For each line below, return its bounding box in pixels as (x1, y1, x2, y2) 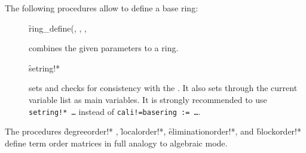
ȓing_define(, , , (29, 21, 87, 34)
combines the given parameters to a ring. (29, 42, 179, 54)
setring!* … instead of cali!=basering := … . (29, 105, 201, 117)
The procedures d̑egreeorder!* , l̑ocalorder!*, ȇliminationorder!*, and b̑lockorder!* (5, 125, 302, 138)
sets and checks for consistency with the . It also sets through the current (29, 82, 298, 94)
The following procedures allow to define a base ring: (5, 2, 198, 14)
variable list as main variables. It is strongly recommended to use (29, 93, 267, 105)
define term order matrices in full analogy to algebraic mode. (5, 136, 228, 149)
